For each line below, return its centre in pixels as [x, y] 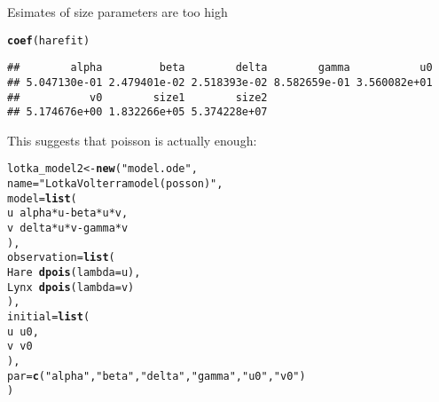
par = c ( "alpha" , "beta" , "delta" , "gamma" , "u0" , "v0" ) [157, 376]
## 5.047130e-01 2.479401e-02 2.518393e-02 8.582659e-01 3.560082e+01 [220, 82]
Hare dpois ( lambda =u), [74, 273]
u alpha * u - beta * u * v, [68, 213]
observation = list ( [61, 258]
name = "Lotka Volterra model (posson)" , [115, 184]
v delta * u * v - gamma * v [68, 229]
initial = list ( [49, 317]
